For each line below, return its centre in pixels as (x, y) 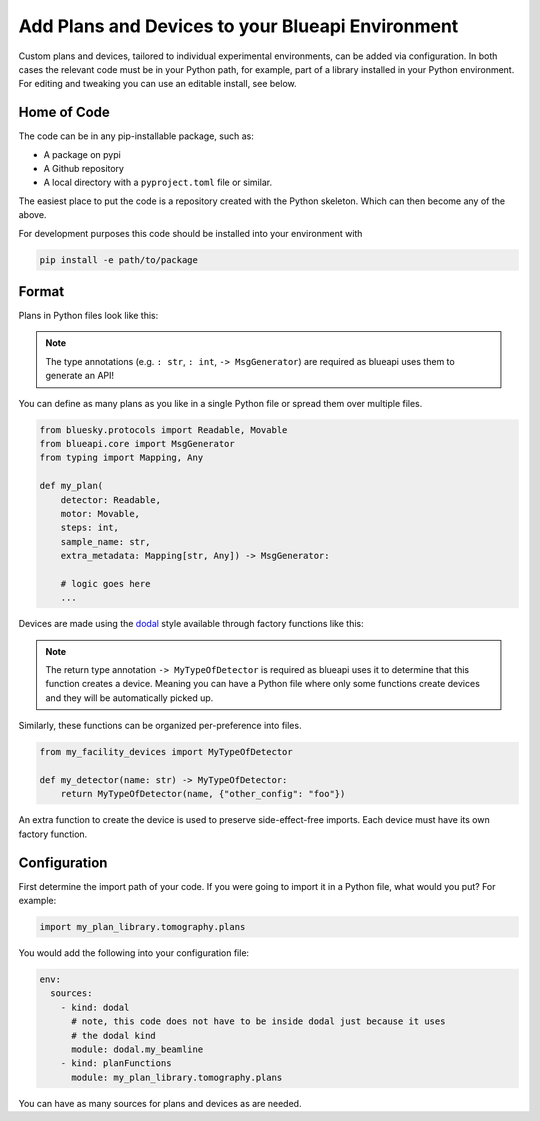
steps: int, (90, 528)
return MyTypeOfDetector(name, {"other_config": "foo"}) (203, 794)
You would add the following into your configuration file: (134, 953)
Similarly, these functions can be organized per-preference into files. (160, 726)
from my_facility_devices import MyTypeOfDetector (166, 752)
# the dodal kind (114, 1035)
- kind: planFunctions (116, 1063)
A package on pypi (82, 154)
